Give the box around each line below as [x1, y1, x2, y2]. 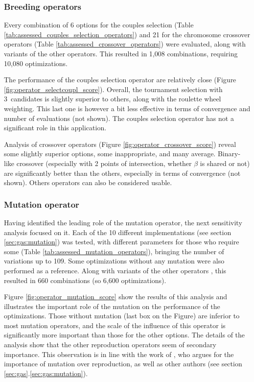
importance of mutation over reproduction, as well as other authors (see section [4, 358, 242, 369]
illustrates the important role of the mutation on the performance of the [4, 301, 220, 311]
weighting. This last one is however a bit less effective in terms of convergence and [4, 103, 251, 113]
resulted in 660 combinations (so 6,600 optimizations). [4, 275, 166, 285]
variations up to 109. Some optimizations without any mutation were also [4, 256, 225, 266]
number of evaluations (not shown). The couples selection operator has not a [4, 113, 234, 123]
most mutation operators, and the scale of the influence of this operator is [4, 320, 226, 330]
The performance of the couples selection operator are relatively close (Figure [4, 74, 236, 85]
